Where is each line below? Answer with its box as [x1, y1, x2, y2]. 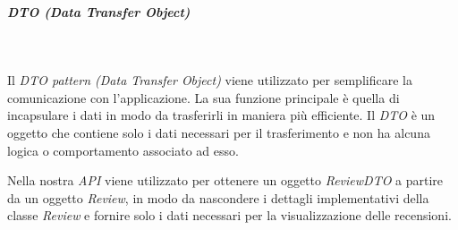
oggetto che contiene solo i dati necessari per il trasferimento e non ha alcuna [7, 123, 430, 141]
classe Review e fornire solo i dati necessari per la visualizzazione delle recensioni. [7, 206, 452, 225]
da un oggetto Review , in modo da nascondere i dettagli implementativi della [7, 188, 429, 207]
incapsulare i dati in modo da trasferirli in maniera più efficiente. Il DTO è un [7, 106, 436, 124]
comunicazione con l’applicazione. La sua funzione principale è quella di [7, 88, 400, 106]
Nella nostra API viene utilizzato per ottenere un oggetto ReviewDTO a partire [7, 171, 444, 190]
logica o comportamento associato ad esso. [7, 141, 239, 159]
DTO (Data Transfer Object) [7, 2, 191, 21]
